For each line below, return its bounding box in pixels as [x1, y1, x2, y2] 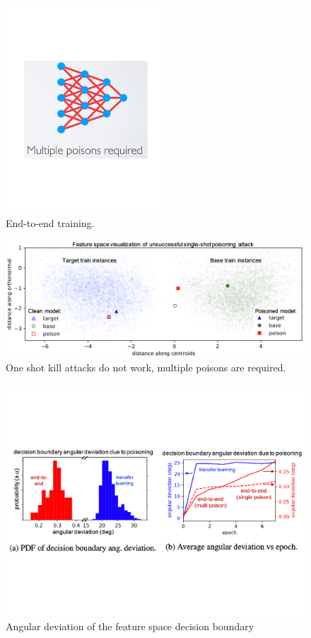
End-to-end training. [6, 216, 95, 231]
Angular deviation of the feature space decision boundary [6, 619, 254, 634]
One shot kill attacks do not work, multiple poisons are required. [6, 360, 286, 375]
